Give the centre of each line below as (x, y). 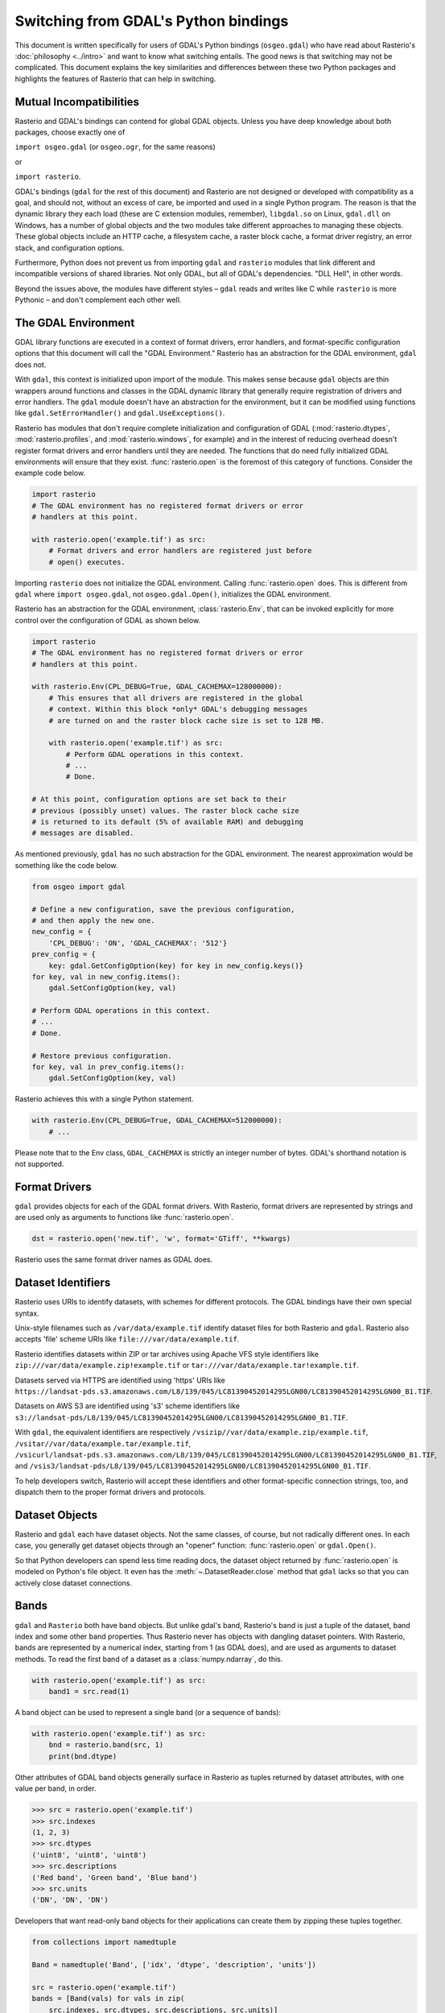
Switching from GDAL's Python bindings (152, 21)
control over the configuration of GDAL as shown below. (108, 620)
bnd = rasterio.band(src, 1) (106, 1745)
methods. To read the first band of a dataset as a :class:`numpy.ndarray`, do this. (149, 1659)
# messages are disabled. (83, 833)
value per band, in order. (56, 1788)
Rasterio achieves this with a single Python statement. (104, 1099)
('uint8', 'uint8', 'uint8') (89, 1855)
